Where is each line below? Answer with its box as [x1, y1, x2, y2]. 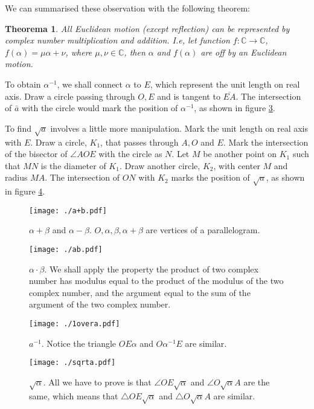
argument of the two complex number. [29, 298, 171, 311]
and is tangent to [157, 89, 220, 102]
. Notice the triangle [41, 337, 117, 349]
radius [5, 171, 28, 184]
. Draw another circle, [119, 159, 200, 172]
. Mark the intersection [223, 135, 309, 148]
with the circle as [98, 147, 162, 160]
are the [243, 375, 270, 388]
